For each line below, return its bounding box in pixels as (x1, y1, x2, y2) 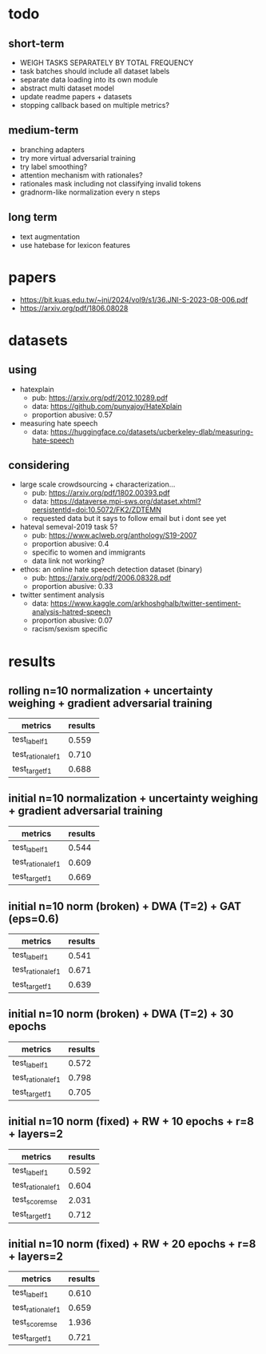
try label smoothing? (19, 162, 88, 171)
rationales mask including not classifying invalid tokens (19, 178, 201, 188)
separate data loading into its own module (19, 75, 158, 84)
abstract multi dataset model (19, 83, 114, 93)
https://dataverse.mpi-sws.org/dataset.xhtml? (50, 497, 201, 507)
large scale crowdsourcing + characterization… (19, 479, 176, 489)
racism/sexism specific (31, 624, 108, 634)
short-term (8, 37, 65, 50)
